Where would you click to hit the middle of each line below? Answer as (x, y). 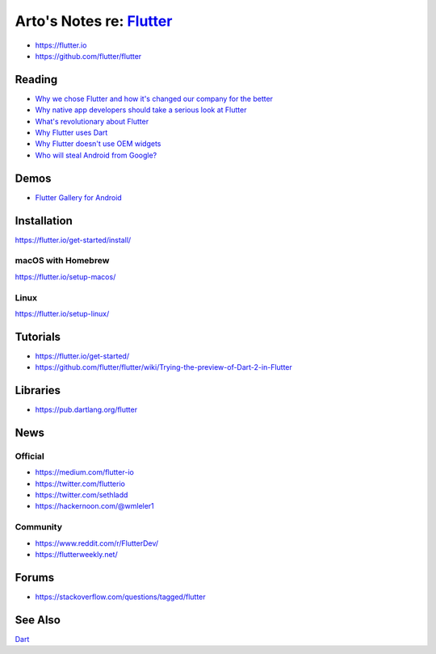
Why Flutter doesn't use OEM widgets (98, 144)
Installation (44, 221)
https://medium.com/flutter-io (85, 472)
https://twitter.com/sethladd (82, 495)
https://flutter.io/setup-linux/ (62, 313)
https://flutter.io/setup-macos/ (65, 277)
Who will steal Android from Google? (96, 155)
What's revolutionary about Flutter (92, 121)
